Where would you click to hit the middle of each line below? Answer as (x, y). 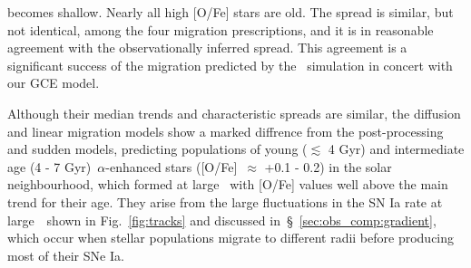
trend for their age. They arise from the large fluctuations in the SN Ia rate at (225, 201)
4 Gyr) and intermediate (396, 149)
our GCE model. (54, 83)
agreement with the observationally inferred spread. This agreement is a (207, 48)
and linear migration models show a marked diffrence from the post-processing (226, 131)
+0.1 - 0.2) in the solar (328, 166)
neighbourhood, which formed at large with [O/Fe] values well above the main (228, 184)
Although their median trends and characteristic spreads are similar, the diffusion (234, 113)
